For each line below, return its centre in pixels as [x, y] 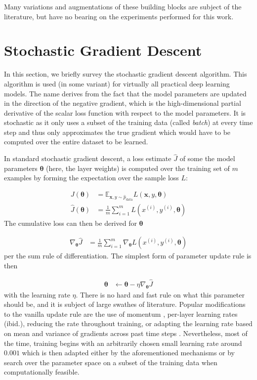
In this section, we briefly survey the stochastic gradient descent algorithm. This [126, 74]
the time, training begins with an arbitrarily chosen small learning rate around [123, 343]
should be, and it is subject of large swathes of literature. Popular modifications [125, 304]
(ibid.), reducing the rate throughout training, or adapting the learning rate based [128, 323]
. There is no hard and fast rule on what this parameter [160, 294]
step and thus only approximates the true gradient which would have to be [117, 132]
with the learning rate [37, 294]
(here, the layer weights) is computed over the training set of [138, 168]
